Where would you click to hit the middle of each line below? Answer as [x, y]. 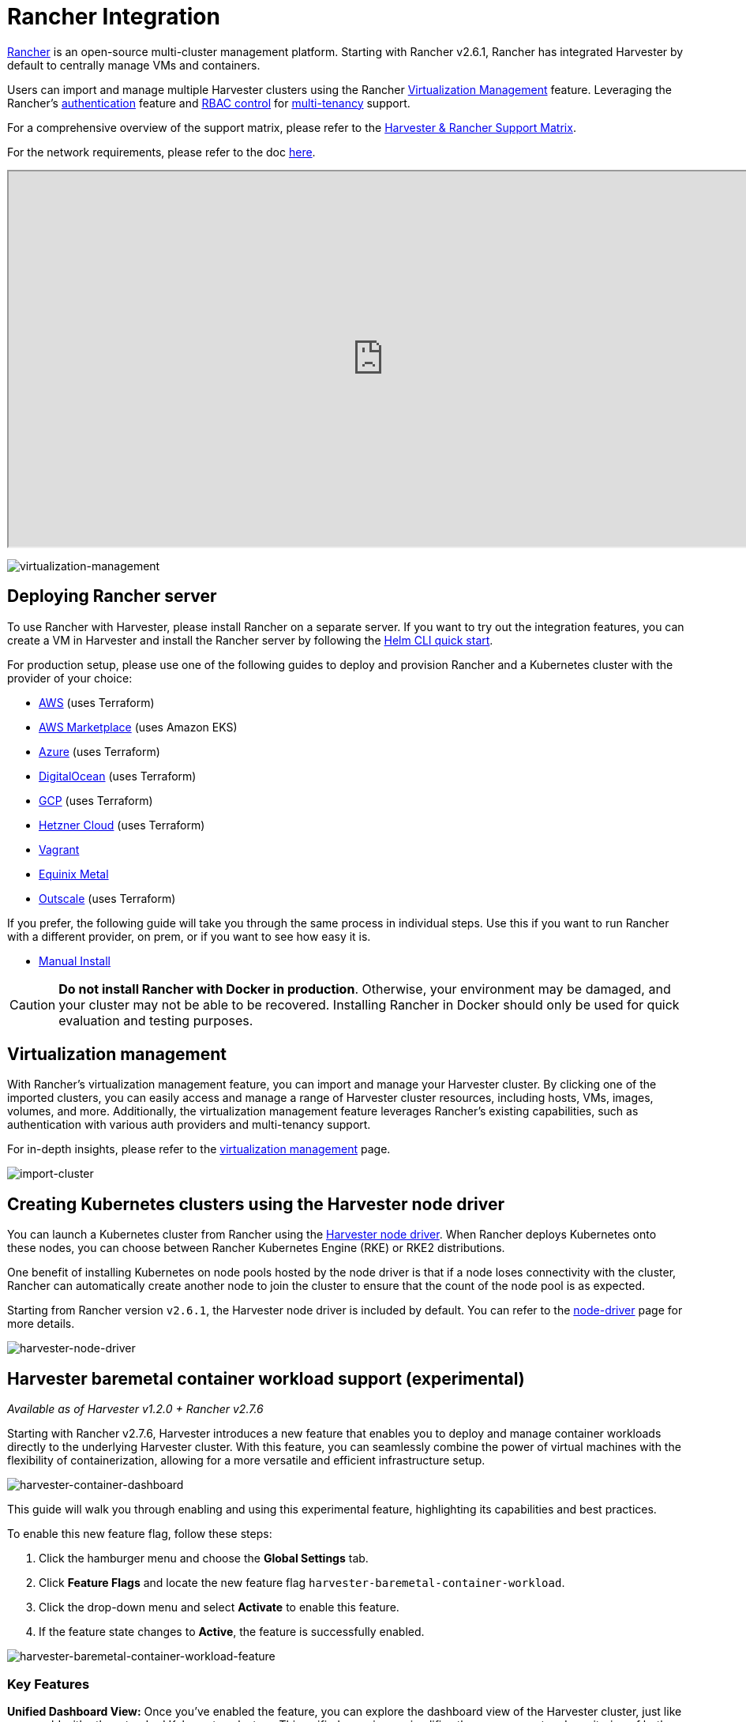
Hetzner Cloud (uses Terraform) [122, 825]
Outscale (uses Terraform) [107, 898]
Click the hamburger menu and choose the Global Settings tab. [204, 1558]
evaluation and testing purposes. [156, 1020]
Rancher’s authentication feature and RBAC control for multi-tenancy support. [209, 103]
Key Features [49, 1684]
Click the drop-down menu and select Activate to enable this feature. [219, 1607]
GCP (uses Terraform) [96, 800]
